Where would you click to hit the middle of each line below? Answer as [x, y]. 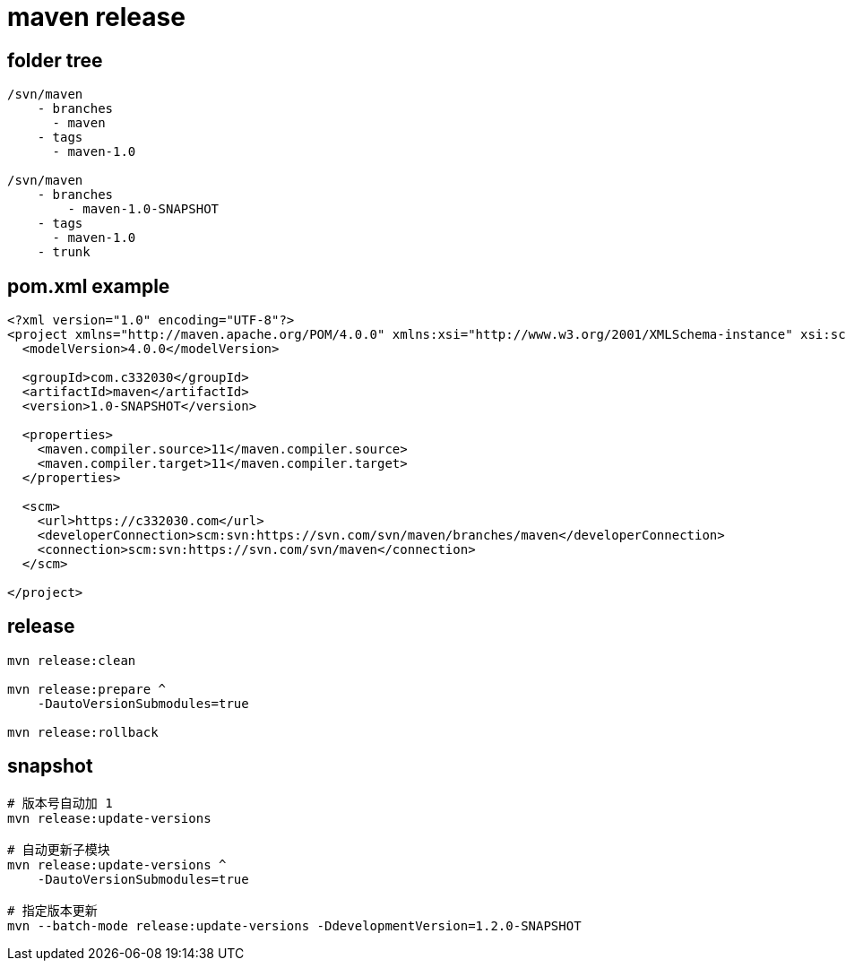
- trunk [64, 252]
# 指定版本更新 [52, 910]
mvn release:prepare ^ [87, 689]
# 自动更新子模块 [59, 849]
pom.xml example [89, 286]
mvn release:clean [72, 660]
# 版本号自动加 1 [60, 803]
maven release [96, 17]
